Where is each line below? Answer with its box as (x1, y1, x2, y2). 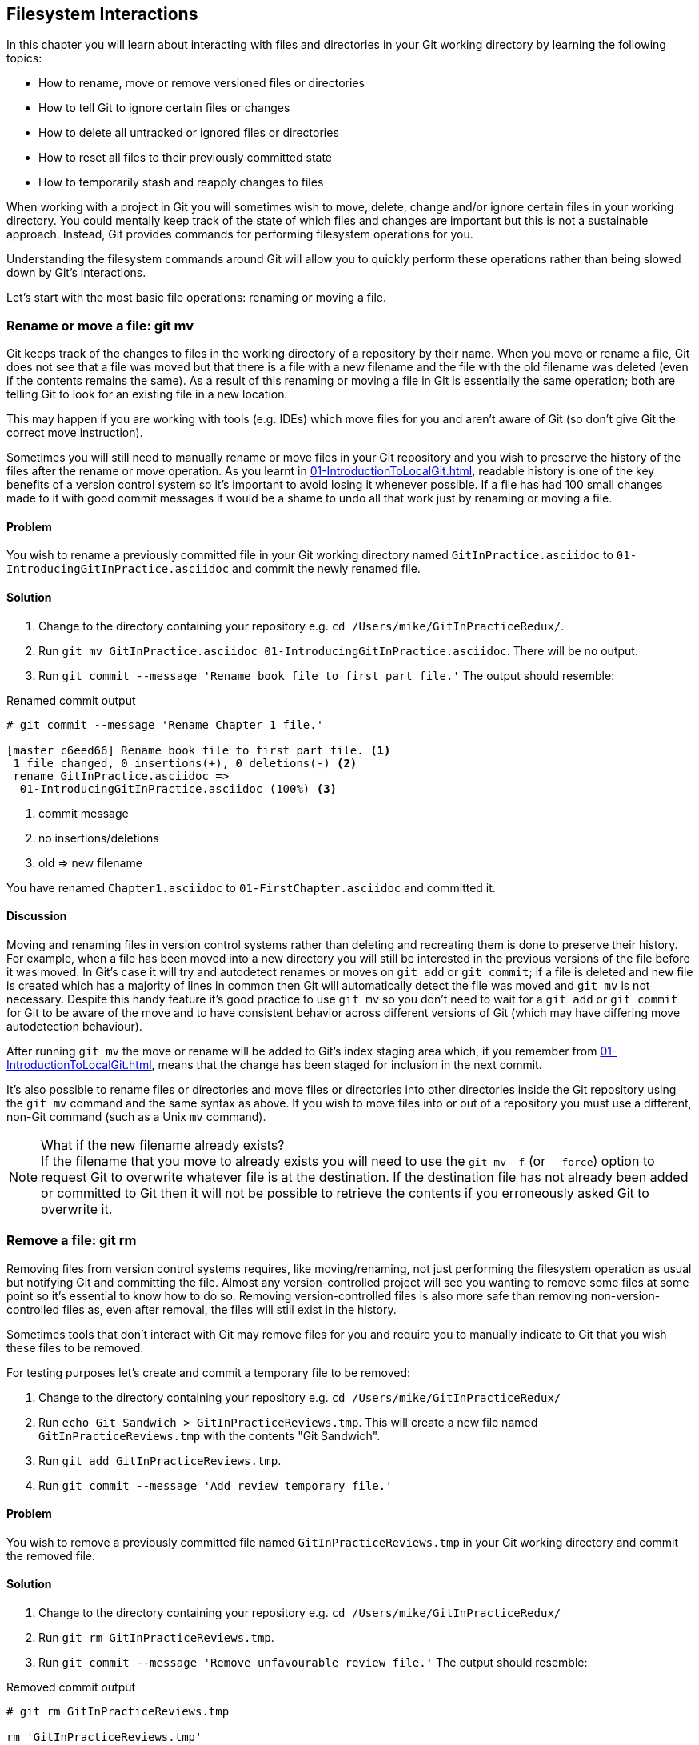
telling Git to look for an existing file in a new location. (6, 387, 288, 402)
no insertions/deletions (38, 830, 159, 845)
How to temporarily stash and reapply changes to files (38, 175, 324, 190)
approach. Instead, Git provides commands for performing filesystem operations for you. (6, 227, 473, 242)
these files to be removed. (6, 1340, 144, 1355)
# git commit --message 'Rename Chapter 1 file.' (6, 718, 324, 731)
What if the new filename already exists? (41, 1136, 285, 1153)
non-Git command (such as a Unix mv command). (6, 1109, 266, 1123)
